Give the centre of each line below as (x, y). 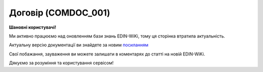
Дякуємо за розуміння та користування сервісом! (61, 63)
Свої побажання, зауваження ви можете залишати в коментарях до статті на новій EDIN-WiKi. (107, 54)
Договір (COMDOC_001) (60, 13)
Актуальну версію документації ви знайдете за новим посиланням (79, 45)
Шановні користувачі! (33, 27)
